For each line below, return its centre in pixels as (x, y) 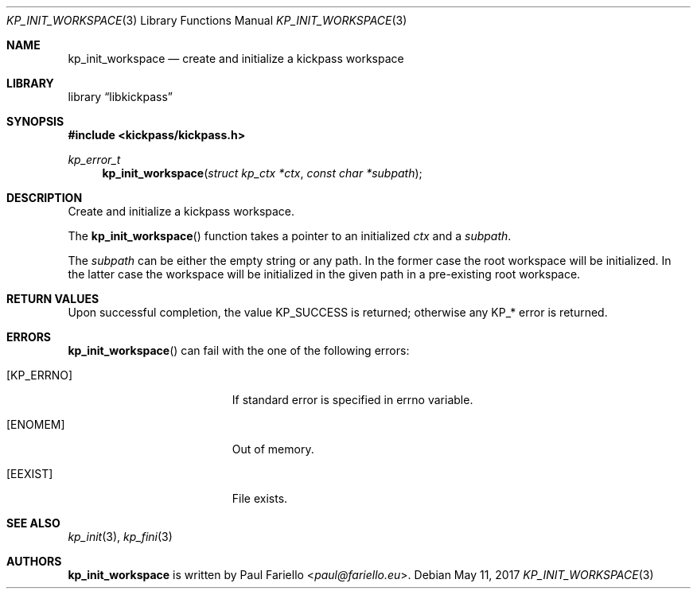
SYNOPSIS (35, 121)
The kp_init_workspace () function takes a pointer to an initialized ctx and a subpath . (290, 236)
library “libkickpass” (120, 97)
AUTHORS (34, 561)
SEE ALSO (33, 523)
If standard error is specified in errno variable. (352, 400)
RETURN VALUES (53, 299)
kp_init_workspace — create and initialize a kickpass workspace (236, 58)
